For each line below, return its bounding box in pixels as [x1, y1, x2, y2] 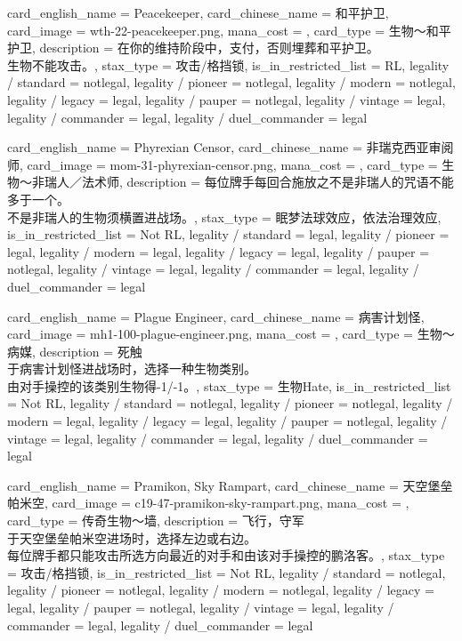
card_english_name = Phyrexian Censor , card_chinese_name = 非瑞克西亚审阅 [7, 138, 454, 156]
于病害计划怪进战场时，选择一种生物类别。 [7, 359, 256, 378]
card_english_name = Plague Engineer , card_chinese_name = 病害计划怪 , [7, 307, 425, 325]
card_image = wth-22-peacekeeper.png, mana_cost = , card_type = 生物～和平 [7, 20, 451, 39]
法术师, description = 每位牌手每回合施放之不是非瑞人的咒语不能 [81, 172, 454, 191]
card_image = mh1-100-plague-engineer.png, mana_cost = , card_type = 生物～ [7, 325, 455, 343]
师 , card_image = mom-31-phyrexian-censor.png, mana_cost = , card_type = [7, 155, 438, 173]
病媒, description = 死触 [7, 341, 142, 360]
